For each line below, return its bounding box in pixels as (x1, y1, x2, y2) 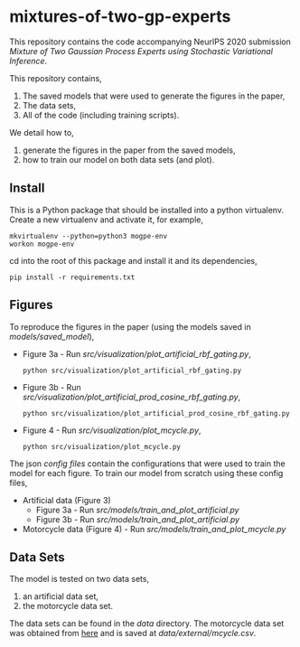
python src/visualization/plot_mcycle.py (22, 442, 181, 451)
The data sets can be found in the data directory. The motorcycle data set (9, 618, 285, 629)
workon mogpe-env (9, 239, 75, 248)
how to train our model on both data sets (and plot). (22, 154, 215, 164)
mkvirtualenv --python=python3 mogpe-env (9, 231, 168, 240)
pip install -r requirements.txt (9, 273, 136, 282)
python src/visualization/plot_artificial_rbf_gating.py (22, 366, 242, 375)
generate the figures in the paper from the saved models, (22, 145, 236, 155)
